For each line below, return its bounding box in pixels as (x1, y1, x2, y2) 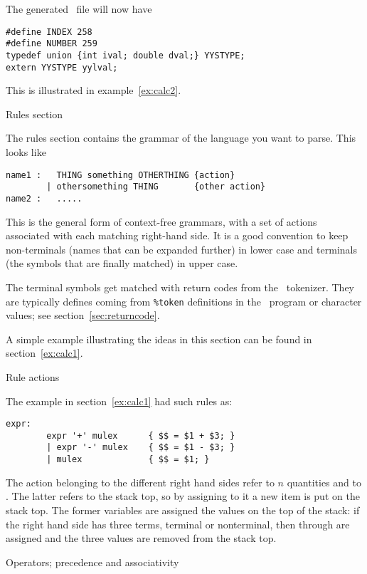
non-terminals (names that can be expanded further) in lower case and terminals (6, 241, 358, 256)
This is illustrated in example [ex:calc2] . (6, 83, 181, 98)
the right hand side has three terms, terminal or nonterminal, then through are (6, 516, 350, 531)
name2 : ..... (6, 193, 83, 204)
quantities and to (287, 474, 361, 489)
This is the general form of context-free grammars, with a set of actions (6, 214, 317, 229)
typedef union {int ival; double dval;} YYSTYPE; (6, 50, 245, 61)
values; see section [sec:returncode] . (6, 308, 160, 323)
